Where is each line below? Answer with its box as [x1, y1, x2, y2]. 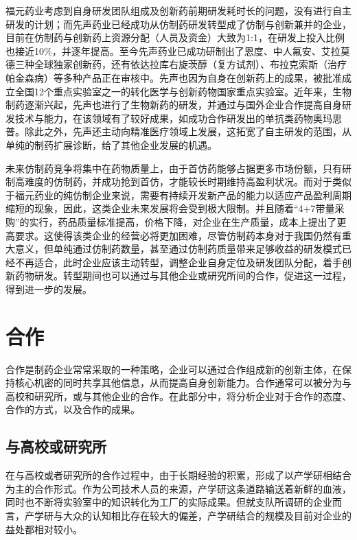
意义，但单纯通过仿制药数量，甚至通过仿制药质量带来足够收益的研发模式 [14, 242, 342, 256]
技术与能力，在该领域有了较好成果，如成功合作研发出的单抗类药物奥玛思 [14, 110, 342, 125]
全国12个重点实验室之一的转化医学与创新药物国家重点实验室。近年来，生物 [14, 84, 352, 98]
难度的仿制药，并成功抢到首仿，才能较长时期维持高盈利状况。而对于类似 [24, 174, 352, 189]
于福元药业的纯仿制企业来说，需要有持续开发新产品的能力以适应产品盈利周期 [5, 187, 352, 202]
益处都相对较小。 [5, 521, 82, 536]
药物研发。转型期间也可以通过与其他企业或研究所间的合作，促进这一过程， [14, 268, 352, 283]
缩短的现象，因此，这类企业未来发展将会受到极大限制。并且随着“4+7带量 [5, 201, 335, 215]
